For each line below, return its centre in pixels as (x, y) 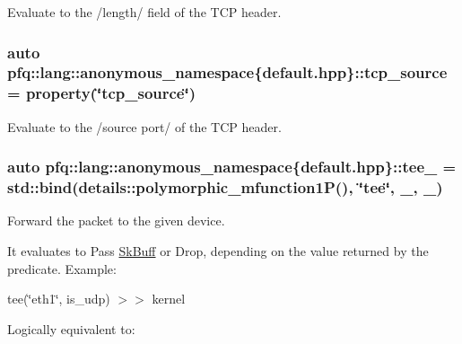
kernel (169, 299)
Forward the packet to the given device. (116, 221)
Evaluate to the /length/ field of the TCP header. (144, 12)
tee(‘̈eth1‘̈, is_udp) (59, 299)
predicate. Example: (62, 268)
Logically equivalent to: (71, 328)
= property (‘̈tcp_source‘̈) (102, 93)
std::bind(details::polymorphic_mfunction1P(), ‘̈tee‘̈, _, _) (225, 187)
